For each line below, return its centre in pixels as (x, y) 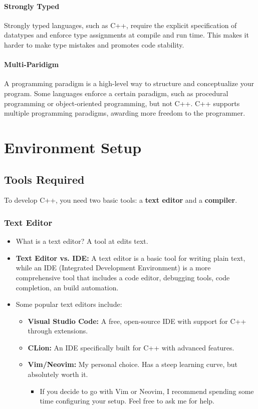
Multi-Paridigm (32, 64)
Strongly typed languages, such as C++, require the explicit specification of (120, 25)
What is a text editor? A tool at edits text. (82, 241)
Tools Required (44, 179)
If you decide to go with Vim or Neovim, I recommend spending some (147, 391)
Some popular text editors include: (69, 304)
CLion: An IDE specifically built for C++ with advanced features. (131, 347)
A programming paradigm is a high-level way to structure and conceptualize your (129, 83)
